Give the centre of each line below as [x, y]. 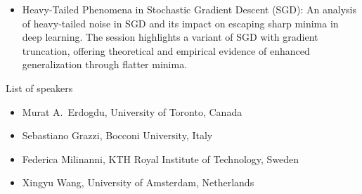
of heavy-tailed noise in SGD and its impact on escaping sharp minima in [180, 23]
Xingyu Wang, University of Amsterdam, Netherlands [138, 182]
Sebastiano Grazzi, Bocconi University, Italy [117, 135]
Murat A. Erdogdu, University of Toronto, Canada [132, 111]
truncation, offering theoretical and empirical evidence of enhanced [166, 50]
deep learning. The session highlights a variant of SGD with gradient [170, 37]
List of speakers [39, 88]
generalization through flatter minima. [105, 64]
